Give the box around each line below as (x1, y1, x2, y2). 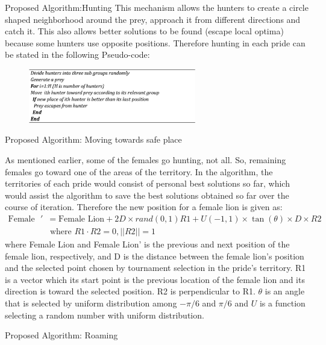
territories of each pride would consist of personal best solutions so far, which (5, 177, 290, 190)
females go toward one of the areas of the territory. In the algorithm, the (5, 165, 273, 178)
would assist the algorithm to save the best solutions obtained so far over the (5, 188, 289, 201)
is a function (259, 297, 306, 309)
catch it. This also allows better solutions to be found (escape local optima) (5, 25, 284, 37)
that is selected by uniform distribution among (5, 297, 177, 309)
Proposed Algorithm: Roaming (5, 329, 118, 341)
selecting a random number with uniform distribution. (5, 308, 204, 321)
